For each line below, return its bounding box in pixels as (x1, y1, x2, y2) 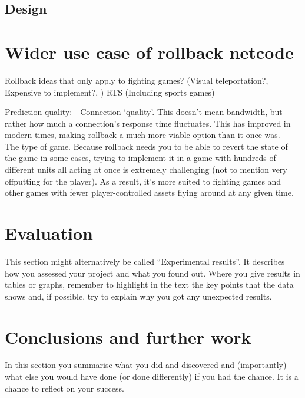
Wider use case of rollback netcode (5, 40, 294, 64)
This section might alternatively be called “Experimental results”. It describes (5, 255, 285, 267)
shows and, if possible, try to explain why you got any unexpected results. (5, 290, 272, 302)
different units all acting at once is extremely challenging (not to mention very (5, 163, 287, 176)
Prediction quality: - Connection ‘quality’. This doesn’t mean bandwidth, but (5, 106, 283, 118)
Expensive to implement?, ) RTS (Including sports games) (5, 85, 215, 98)
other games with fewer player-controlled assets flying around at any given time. (5, 186, 294, 199)
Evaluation (5, 221, 93, 245)
